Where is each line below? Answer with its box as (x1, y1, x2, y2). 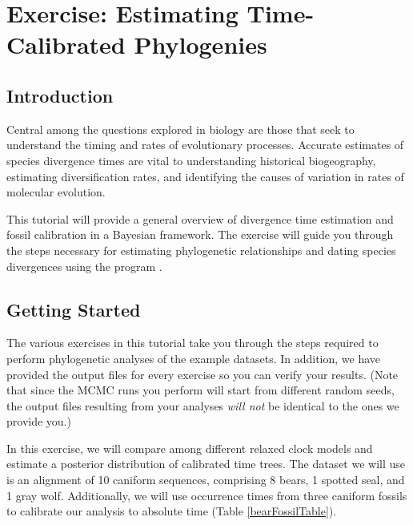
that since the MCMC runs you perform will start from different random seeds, (6, 382, 395, 398)
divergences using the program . (6, 257, 162, 274)
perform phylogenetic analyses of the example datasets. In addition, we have (6, 349, 381, 366)
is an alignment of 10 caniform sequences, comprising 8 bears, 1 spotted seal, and (6, 471, 405, 488)
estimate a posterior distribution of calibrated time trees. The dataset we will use (6, 455, 406, 472)
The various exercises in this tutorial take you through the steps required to (6, 334, 379, 351)
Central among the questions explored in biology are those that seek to (6, 120, 355, 137)
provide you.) (6, 413, 71, 430)
